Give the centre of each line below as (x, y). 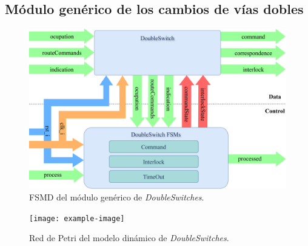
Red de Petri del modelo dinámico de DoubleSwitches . (129, 238)
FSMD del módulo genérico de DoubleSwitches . (117, 197)
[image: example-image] (77, 218)
